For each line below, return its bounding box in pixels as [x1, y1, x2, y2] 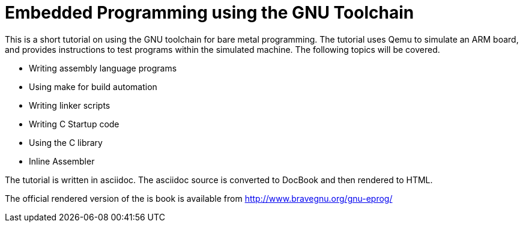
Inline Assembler [29, 156, 95, 166]
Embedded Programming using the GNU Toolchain [5, 2, 414, 23]
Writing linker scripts [29, 100, 110, 110]
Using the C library [29, 137, 103, 148]
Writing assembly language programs [29, 62, 177, 73]
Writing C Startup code [29, 118, 119, 129]
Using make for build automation [29, 81, 157, 92]
